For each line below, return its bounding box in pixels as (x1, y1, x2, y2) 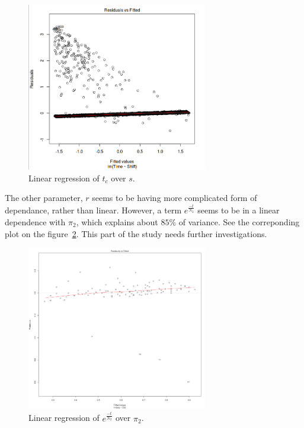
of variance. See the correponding (178, 215, 300, 228)
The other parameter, (5, 191, 83, 204)
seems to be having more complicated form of (92, 191, 257, 204)
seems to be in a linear (197, 204, 280, 216)
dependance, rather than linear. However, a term (5, 204, 182, 216)
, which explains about (76, 215, 158, 228)
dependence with (5, 215, 66, 228)
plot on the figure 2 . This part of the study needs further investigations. (5, 227, 267, 239)
